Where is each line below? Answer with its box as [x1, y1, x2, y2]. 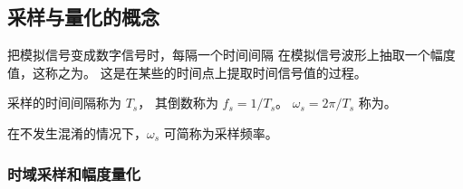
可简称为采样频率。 [163, 123, 278, 142]
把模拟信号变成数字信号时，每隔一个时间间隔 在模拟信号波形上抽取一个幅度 [7, 45, 456, 64]
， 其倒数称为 [138, 93, 218, 112]
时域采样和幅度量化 [7, 162, 141, 184]
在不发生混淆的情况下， [7, 123, 147, 142]
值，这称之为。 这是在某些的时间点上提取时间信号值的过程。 [7, 62, 367, 81]
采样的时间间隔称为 [7, 93, 121, 112]
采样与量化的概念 [7, 3, 159, 31]
